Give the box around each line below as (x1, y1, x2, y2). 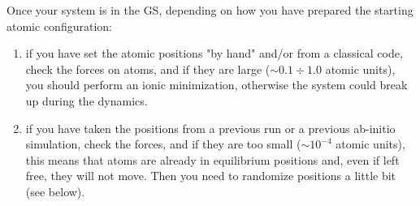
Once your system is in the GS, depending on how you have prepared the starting (6, 2, 414, 18)
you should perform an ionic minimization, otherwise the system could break (25, 76, 408, 93)
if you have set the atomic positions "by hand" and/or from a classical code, (25, 45, 403, 62)
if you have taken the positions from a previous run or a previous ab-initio (25, 119, 396, 136)
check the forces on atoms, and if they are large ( (25, 60, 271, 77)
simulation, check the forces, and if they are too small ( (25, 135, 301, 152)
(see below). (25, 182, 85, 200)
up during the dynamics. (25, 92, 148, 109)
